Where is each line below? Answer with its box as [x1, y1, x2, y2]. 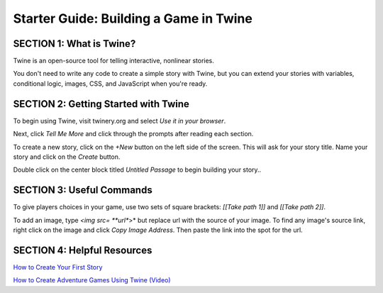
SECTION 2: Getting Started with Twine [13, 98, 189, 110]
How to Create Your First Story [13, 262, 103, 271]
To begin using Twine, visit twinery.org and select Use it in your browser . [13, 116, 226, 125]
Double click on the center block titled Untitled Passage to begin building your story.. [13, 165, 262, 174]
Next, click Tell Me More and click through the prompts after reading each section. [13, 130, 254, 138]
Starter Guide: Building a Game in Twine [13, 11, 253, 26]
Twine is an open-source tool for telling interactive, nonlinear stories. [13, 57, 214, 65]
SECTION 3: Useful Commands [13, 184, 152, 197]
